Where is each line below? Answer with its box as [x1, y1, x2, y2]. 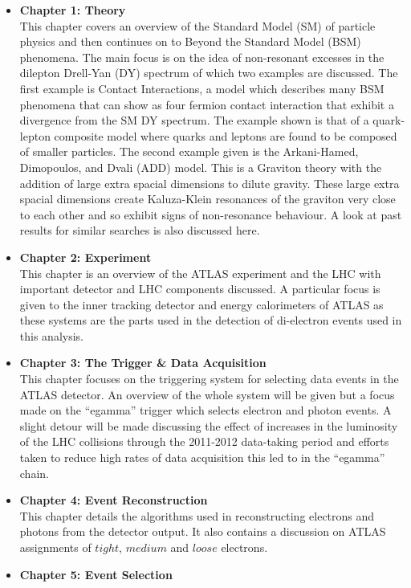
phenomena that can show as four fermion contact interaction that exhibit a [19, 96, 394, 112]
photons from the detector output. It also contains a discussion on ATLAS [19, 523, 386, 540]
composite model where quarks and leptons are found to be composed [54, 127, 397, 144]
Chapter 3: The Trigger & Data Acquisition [19, 354, 267, 371]
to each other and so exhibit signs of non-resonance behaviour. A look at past [19, 206, 402, 223]
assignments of [19, 539, 92, 555]
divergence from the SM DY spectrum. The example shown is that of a [19, 112, 369, 129]
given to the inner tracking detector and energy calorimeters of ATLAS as [19, 296, 384, 312]
